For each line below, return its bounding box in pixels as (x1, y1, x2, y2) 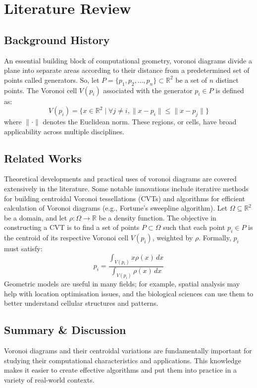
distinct (215, 74, 239, 85)
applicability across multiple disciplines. (4, 126, 124, 136)
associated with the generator (103, 85, 193, 95)
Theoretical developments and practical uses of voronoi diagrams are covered (4, 173, 237, 184)
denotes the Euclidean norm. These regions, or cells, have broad (43, 116, 237, 126)
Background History (4, 32, 110, 47)
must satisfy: (4, 243, 43, 254)
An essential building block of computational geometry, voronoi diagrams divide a (4, 55, 252, 65)
